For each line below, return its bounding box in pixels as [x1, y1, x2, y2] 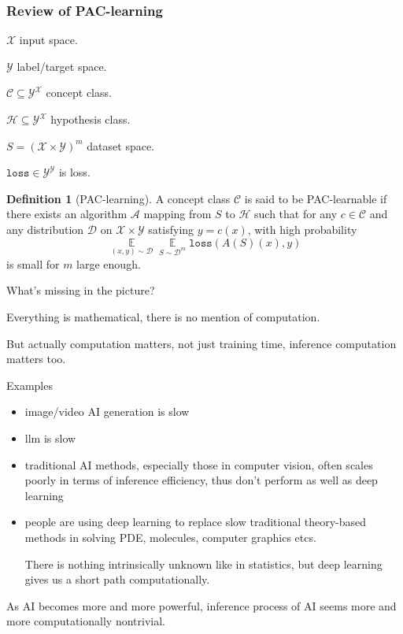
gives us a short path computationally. [24, 571, 210, 588]
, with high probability [247, 221, 357, 237]
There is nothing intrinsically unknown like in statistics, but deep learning [24, 555, 383, 572]
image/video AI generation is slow [24, 403, 190, 420]
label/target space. [17, 57, 107, 74]
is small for [6, 255, 60, 272]
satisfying [148, 221, 194, 237]
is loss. [58, 164, 91, 180]
